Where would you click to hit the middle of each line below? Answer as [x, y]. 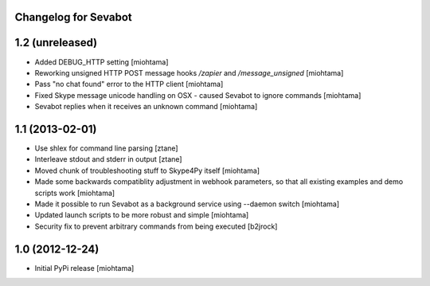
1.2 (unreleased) [56, 43]
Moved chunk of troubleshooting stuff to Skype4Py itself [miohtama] [147, 170]
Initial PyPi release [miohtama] [84, 268]
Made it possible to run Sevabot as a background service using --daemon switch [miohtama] [187, 204]
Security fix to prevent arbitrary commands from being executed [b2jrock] [156, 226]
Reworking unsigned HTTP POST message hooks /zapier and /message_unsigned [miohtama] [189, 72]
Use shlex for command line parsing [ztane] [106, 148]
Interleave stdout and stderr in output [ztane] [108, 159]
